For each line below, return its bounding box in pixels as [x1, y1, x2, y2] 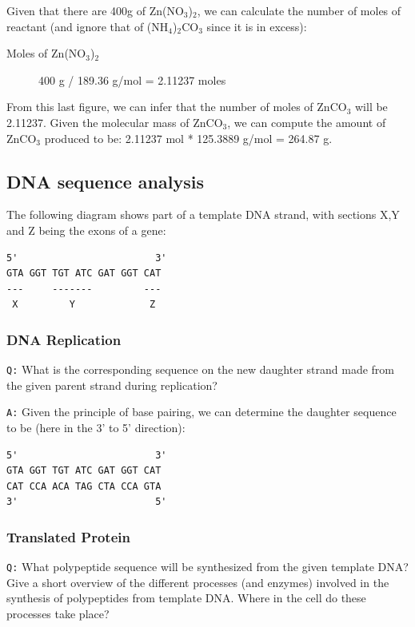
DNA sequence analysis [6, 169, 204, 193]
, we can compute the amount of [227, 113, 386, 130]
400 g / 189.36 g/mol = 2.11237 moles [38, 71, 226, 88]
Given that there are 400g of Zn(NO [6, 2, 184, 18]
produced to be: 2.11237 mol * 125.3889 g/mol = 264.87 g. [44, 129, 333, 146]
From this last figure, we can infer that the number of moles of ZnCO [6, 98, 347, 115]
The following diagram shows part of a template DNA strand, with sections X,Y [6, 206, 400, 223]
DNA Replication [6, 329, 122, 349]
